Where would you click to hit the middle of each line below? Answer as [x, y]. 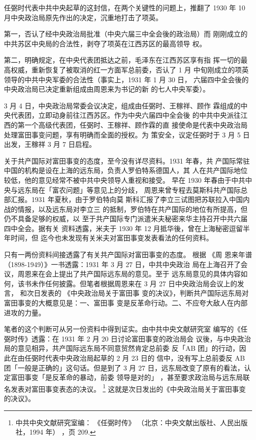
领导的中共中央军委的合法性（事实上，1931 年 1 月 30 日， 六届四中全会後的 [126, 79]
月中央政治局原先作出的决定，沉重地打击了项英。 [83, 17]
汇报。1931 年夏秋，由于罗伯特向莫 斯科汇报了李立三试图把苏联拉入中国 [127, 199]
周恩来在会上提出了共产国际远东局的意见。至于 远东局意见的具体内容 [129, 274]
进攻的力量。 [25, 312]
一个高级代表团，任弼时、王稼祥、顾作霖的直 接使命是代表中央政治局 [136, 124]
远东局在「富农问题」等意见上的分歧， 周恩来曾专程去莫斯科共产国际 [129, 189]
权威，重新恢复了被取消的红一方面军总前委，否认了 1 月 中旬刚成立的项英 [129, 69]
